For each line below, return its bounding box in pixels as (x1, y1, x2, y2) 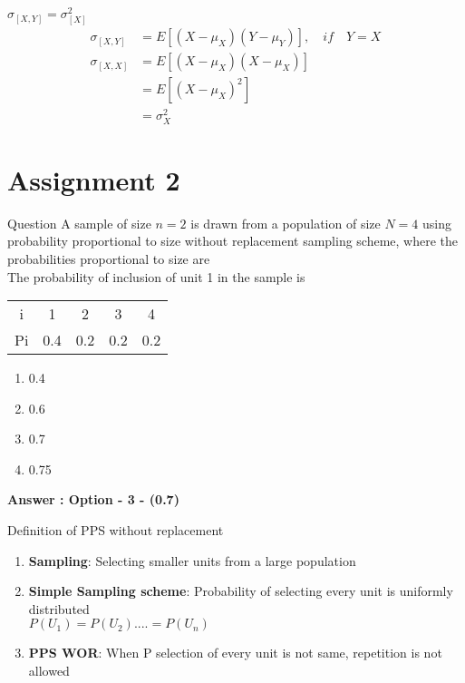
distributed (28, 599, 90, 618)
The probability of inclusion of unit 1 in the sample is (7, 267, 305, 286)
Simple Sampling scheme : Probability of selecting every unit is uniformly (28, 581, 453, 600)
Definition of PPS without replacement (7, 521, 224, 540)
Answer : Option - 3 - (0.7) (7, 490, 179, 509)
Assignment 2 (7, 161, 180, 198)
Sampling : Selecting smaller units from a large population (28, 551, 356, 570)
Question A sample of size (7, 213, 151, 232)
